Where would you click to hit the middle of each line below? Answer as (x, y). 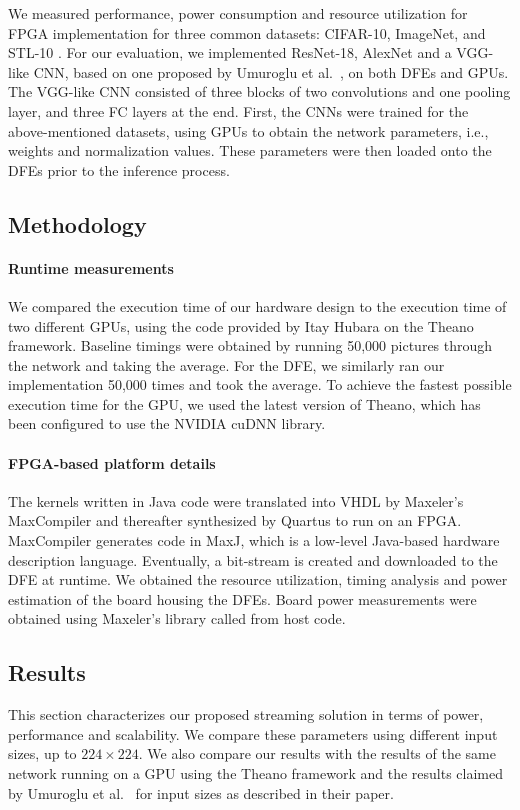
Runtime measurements (91, 267)
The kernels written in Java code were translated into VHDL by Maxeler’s (236, 500)
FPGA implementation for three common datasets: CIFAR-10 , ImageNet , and (247, 32)
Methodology (77, 223)
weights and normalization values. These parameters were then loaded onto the (250, 150)
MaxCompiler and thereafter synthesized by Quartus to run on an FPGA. (235, 520)
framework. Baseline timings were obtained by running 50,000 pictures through (250, 345)
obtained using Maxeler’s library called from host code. (177, 618)
